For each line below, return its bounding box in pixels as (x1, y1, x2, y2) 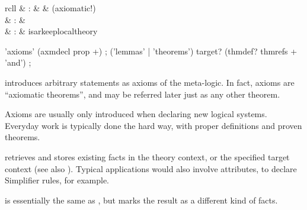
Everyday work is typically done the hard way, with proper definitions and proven (5, 119, 302, 131)
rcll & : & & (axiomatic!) (5, 2, 96, 14)
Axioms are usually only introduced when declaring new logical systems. (5, 108, 267, 120)
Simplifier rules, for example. (5, 174, 109, 186)
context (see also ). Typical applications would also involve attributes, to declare (5, 162, 297, 175)
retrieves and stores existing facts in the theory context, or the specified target (5, 150, 290, 163)
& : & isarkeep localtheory (5, 25, 98, 37)
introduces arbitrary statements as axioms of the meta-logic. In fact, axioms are (5, 76, 295, 88)
